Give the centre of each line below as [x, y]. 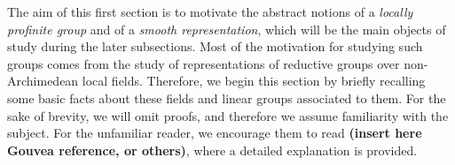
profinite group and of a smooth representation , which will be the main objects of [227, 29]
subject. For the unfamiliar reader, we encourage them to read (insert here [215, 133]
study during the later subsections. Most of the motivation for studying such [215, 46]
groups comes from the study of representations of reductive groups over [204, 63]
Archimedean [43, 81]
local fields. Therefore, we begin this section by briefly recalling [254, 81]
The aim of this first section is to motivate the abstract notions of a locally [210, 11]
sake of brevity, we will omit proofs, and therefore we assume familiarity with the [228, 115]
